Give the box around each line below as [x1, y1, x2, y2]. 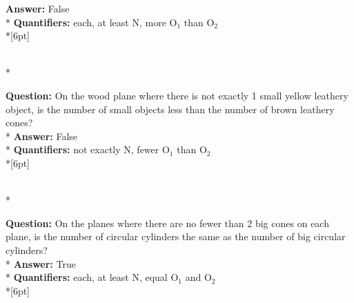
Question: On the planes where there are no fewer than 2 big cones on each [6, 215, 329, 230]
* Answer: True [6, 256, 76, 271]
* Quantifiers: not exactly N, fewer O [6, 142, 170, 157]
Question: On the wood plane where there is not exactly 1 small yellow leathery [6, 88, 348, 102]
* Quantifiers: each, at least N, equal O [6, 270, 179, 284]
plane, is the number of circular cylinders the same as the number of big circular [6, 229, 346, 244]
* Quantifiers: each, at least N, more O [6, 14, 177, 29]
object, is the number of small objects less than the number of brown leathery [6, 101, 335, 116]
